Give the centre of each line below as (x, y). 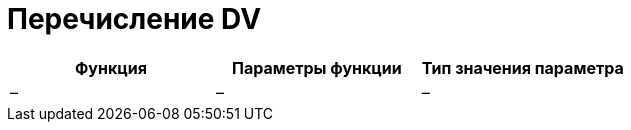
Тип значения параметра (522, 67)
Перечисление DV (134, 19)
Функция (110, 67)
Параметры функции (316, 67)
